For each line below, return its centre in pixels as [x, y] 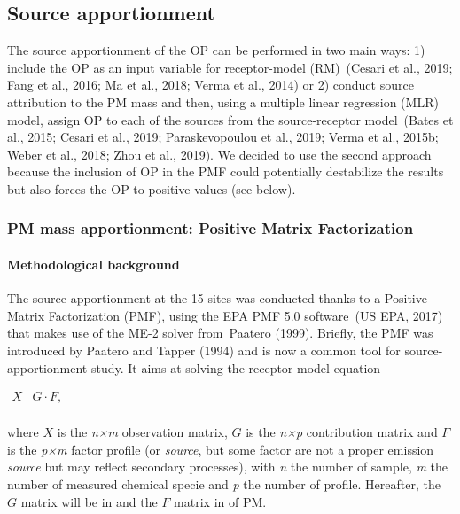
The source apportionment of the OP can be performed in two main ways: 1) [216, 50]
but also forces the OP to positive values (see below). [152, 188]
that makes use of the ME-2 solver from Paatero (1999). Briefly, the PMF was [220, 333]
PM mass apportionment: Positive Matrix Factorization [211, 228]
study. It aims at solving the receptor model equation [236, 367]
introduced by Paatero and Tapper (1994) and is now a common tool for [204, 350]
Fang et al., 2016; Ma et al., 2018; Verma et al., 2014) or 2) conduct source [211, 85]
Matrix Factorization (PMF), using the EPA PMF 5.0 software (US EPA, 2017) [225, 315]
